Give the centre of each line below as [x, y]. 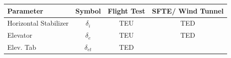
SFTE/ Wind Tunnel [188, 10]
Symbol [88, 10]
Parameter [25, 10]
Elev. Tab [22, 47]
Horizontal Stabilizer [38, 23]
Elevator [20, 35]
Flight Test [126, 10]
